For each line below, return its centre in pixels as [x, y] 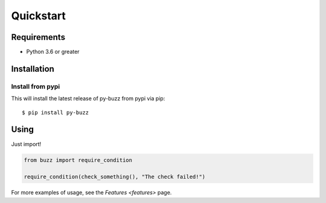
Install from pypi [36, 86]
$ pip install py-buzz [56, 112]
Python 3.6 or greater [53, 52]
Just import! [26, 144]
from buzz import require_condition [78, 160]
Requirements [38, 37]
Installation [33, 69]
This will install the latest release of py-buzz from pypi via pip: [88, 98]
